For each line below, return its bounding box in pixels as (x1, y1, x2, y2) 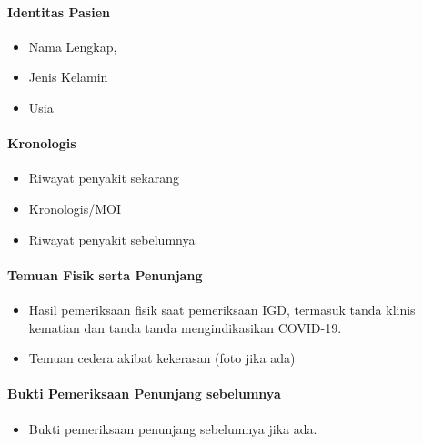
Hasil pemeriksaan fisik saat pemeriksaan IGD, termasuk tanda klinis (28, 299, 416, 318)
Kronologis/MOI (28, 198, 122, 217)
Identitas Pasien (7, 2, 110, 21)
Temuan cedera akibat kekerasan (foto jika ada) (28, 348, 296, 368)
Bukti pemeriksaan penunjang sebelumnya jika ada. (28, 419, 317, 438)
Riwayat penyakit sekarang (28, 168, 179, 187)
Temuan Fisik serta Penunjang (7, 265, 203, 284)
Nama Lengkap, (28, 36, 117, 55)
